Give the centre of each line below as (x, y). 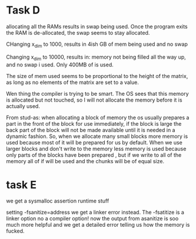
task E (21, 185)
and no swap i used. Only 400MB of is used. (60, 65)
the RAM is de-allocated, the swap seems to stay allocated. (78, 32)
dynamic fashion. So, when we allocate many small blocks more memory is (97, 136)
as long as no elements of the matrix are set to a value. (73, 82)
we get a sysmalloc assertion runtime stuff (58, 201)
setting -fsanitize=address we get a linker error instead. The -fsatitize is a (95, 213)
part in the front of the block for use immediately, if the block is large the (94, 123)
